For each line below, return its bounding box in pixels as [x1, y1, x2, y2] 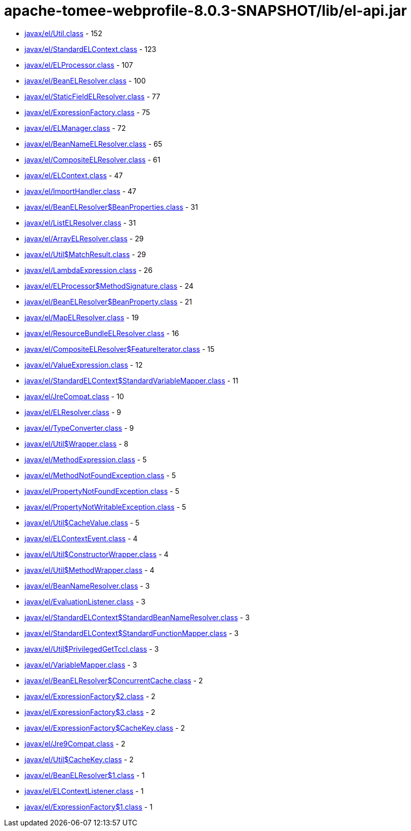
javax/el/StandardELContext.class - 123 [24, 44, 156, 53]
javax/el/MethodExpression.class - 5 [24, 455, 147, 464]
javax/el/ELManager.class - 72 [24, 123, 126, 132]
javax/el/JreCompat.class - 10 [24, 392, 124, 401]
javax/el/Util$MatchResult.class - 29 [24, 250, 146, 259]
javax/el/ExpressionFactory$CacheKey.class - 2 [24, 723, 185, 732]
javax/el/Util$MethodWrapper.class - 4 [24, 565, 154, 574]
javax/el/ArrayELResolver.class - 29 [24, 234, 144, 243]
